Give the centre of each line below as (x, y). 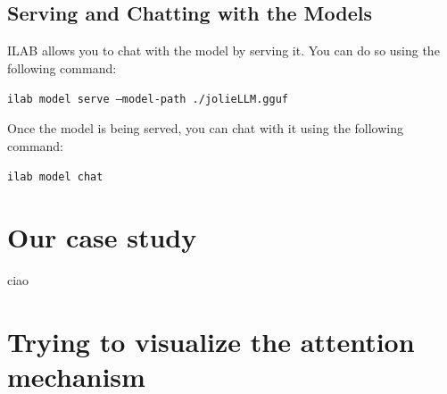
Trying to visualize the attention (211, 341)
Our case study (102, 237)
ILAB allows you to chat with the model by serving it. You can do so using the (223, 50)
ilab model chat (55, 177)
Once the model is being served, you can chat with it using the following (205, 128)
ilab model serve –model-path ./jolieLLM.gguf (148, 100)
